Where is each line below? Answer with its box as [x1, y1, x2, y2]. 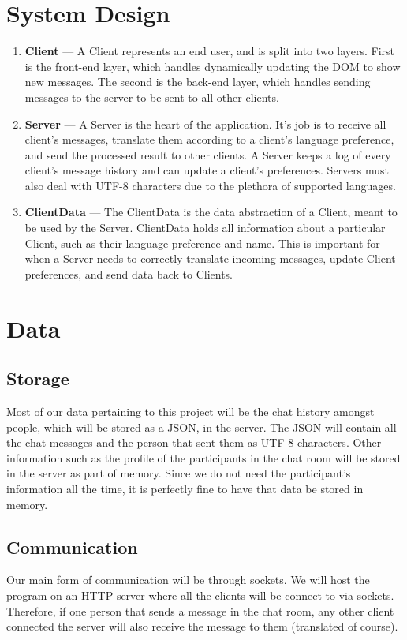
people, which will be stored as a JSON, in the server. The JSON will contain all [6, 418, 397, 435]
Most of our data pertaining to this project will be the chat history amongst [6, 403, 375, 420]
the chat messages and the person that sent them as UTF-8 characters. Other [6, 434, 382, 451]
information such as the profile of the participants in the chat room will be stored [6, 449, 401, 466]
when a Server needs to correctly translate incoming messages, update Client [24, 250, 396, 267]
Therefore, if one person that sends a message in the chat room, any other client [6, 602, 394, 619]
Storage [6, 366, 69, 391]
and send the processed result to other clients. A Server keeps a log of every [24, 146, 391, 163]
